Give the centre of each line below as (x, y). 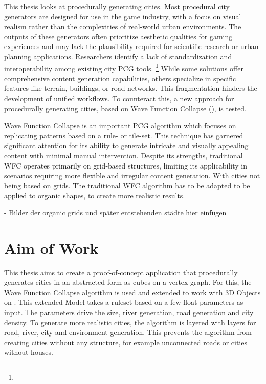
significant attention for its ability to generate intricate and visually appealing (126, 145)
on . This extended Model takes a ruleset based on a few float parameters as (124, 302)
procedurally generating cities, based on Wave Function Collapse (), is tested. (125, 108)
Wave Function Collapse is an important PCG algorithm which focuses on (120, 125)
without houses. (29, 352)
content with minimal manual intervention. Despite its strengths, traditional (124, 155)
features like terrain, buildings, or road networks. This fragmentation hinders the (131, 88)
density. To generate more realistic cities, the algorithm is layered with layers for (130, 322)
